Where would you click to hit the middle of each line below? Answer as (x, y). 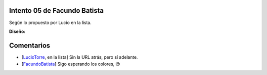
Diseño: (17, 31)
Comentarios (30, 45)
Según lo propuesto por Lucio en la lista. (50, 23)
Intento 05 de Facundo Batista (56, 11)
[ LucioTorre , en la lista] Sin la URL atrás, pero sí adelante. (80, 57)
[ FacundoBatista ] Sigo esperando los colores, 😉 (71, 64)
